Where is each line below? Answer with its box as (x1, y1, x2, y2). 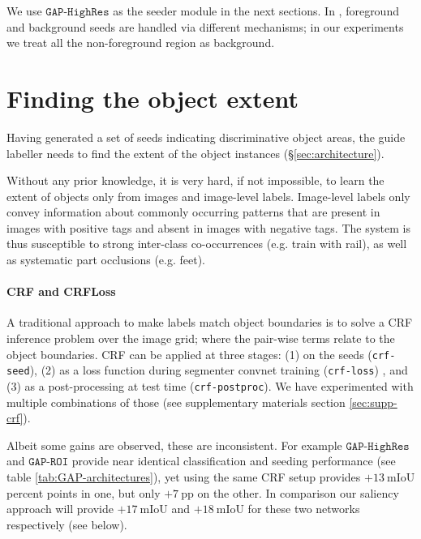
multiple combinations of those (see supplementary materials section (6, 393, 346, 410)
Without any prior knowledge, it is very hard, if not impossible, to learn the (6, 172, 384, 189)
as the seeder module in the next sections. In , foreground (113, 2, 399, 19)
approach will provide (6, 500, 114, 517)
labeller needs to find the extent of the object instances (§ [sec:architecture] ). (6, 144, 384, 161)
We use (6, 2, 42, 19)
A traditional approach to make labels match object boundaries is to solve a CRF (6, 314, 413, 331)
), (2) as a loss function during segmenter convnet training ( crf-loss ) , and (29, 361, 408, 379)
